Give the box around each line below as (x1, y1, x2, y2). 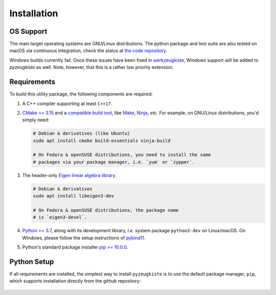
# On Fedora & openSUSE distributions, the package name (33, 207, 179, 213)
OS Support (9, 27, 48, 36)
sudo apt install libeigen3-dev (33, 193, 114, 199)
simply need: (22, 117, 50, 123)
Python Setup (9, 257, 54, 266)
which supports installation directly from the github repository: (9, 278, 141, 284)
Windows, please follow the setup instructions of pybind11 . (22, 235, 146, 241)
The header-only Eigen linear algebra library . (22, 172, 117, 178)
